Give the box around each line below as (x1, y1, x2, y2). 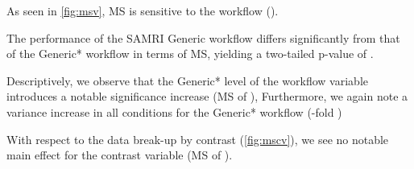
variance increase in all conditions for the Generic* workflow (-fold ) (6, 103, 342, 120)
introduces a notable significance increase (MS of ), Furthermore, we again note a (6, 88, 408, 105)
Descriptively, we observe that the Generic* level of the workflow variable (6, 72, 368, 89)
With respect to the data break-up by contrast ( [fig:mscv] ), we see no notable (6, 130, 389, 147)
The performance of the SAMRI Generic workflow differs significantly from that (6, 29, 400, 46)
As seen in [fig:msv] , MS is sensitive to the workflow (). (6, 2, 279, 19)
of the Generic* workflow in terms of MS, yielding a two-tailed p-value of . (6, 45, 374, 62)
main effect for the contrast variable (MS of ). (6, 146, 233, 163)
